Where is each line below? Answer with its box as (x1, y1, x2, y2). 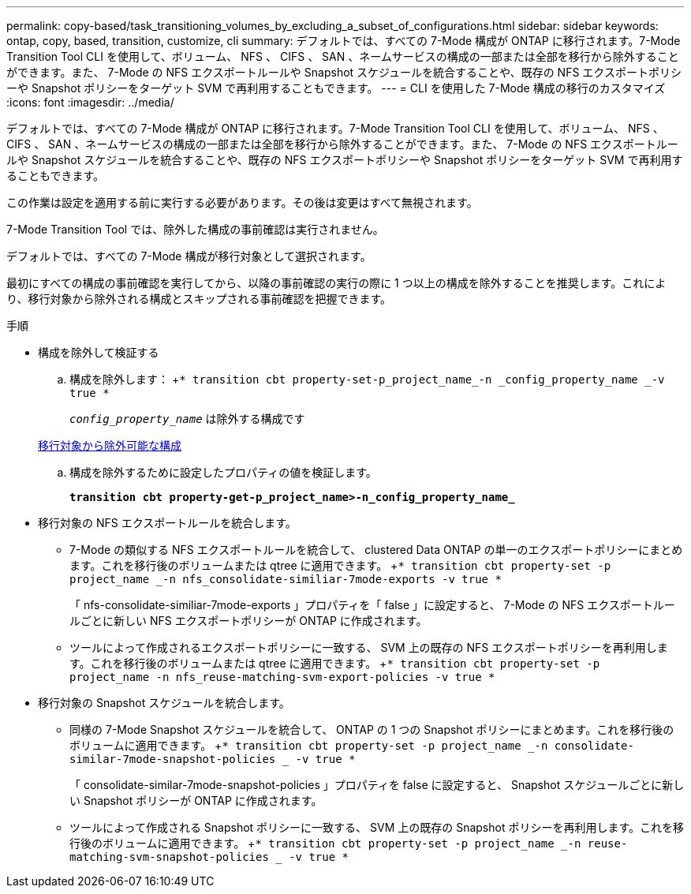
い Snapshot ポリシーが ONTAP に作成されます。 (69, 794, 323, 807)
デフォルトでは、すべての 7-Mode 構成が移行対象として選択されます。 (6, 249, 372, 263)
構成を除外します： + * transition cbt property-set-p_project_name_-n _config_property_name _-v (69, 372, 665, 386)
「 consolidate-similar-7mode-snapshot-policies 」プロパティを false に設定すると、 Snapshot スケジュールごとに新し (69, 778, 685, 791)
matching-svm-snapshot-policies (69, 851, 269, 863)
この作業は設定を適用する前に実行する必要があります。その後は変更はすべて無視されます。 (6, 196, 478, 209)
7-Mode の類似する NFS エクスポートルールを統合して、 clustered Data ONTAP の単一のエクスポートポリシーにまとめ (69, 543, 683, 556)
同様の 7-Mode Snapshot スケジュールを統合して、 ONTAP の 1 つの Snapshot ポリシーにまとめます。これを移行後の (69, 723, 674, 736)
